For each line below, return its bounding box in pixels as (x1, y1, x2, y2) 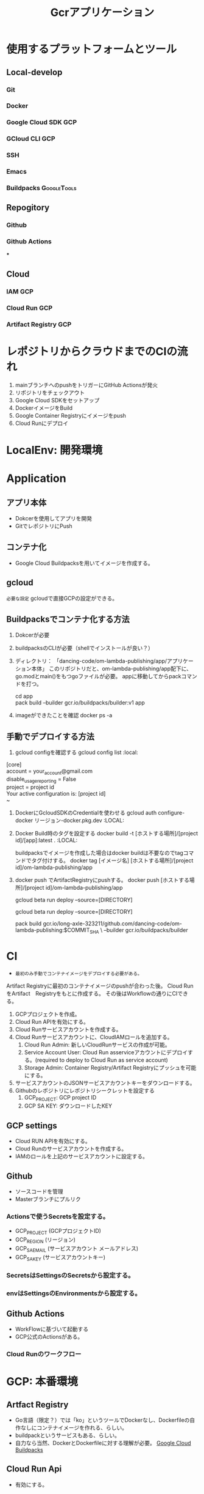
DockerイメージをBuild (15, 404, 73, 412)
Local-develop (6, 67, 63, 77)
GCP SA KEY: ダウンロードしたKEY (24, 1102, 113, 1110)
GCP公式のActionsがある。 (15, 1333, 83, 1341)
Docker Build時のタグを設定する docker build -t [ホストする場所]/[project (15, 829, 199, 837)
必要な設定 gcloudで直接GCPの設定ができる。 (6, 594, 118, 602)
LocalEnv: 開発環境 (6, 443, 103, 457)
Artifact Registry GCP (6, 320, 72, 328)
